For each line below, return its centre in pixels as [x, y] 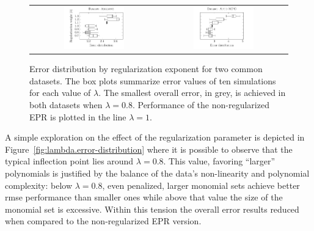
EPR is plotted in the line [78, 116]
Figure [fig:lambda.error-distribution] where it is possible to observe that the [149, 149]
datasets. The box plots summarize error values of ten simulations [153, 80]
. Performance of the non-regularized [201, 104]
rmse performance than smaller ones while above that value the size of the [144, 197]
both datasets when [66, 104]
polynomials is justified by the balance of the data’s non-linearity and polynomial [157, 173]
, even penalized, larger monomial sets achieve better [201, 185]
